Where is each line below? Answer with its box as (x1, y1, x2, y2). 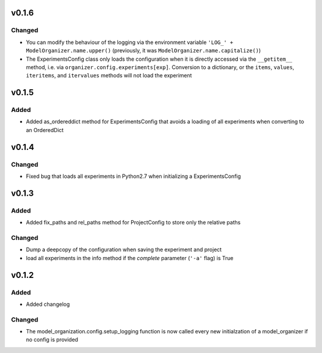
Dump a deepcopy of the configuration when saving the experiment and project (26, 246, 222, 253)
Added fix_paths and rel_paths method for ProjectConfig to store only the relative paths (26, 219, 241, 226)
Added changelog (26, 301, 70, 308)
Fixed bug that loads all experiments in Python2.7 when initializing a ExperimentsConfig (26, 173, 241, 180)
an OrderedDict (26, 126, 64, 133)
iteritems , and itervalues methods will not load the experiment (26, 72, 192, 79)
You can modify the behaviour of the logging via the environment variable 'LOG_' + (26, 39, 234, 46)
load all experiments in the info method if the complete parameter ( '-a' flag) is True (26, 254, 234, 261)
